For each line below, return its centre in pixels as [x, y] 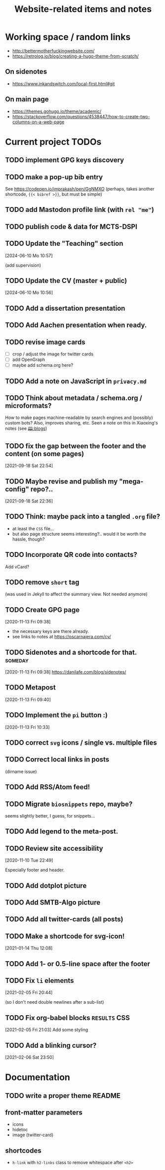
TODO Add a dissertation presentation [65, 308]
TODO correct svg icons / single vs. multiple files [81, 743]
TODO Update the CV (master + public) [66, 281]
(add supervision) [23, 265]
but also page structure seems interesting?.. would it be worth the [79, 534]
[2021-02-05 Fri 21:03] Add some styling [47, 1030]
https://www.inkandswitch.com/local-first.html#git [63, 83]
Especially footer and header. [35, 870]
